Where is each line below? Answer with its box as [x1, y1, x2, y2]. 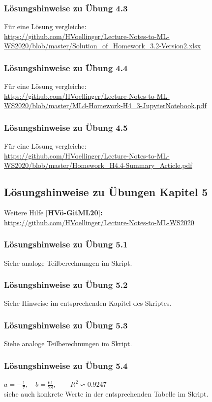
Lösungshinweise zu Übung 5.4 [4, 359, 128, 371]
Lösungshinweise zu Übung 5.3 [4, 319, 128, 331]
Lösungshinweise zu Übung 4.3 [4, 1, 128, 14]
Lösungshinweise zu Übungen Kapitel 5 [4, 184, 208, 200]
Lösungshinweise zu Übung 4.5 [4, 121, 128, 133]
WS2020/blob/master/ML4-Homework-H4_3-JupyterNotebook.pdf [4, 100, 207, 111]
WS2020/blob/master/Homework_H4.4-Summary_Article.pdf [4, 160, 192, 170]
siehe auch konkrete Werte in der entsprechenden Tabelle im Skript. [4, 388, 209, 399]
